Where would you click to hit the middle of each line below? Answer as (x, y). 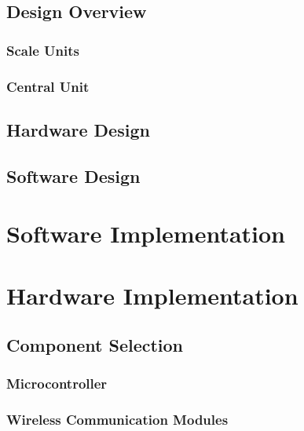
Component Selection (95, 345)
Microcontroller (57, 384)
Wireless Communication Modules (117, 420)
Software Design (73, 175)
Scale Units (43, 50)
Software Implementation (146, 234)
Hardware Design (78, 129)
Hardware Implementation (152, 295)
